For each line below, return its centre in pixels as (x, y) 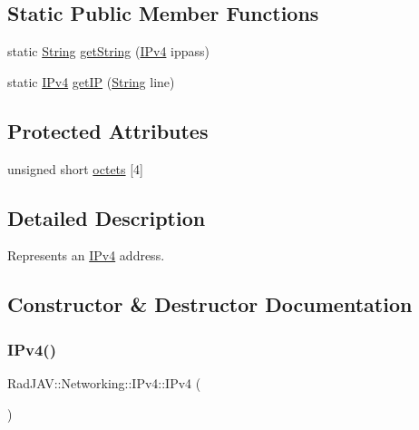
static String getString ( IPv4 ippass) (109, 51)
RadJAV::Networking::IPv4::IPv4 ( (104, 382)
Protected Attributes (108, 130)
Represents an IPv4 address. (86, 255)
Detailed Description (107, 217)
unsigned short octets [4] (76, 168)
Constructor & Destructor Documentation (210, 304)
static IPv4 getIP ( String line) (91, 81)
